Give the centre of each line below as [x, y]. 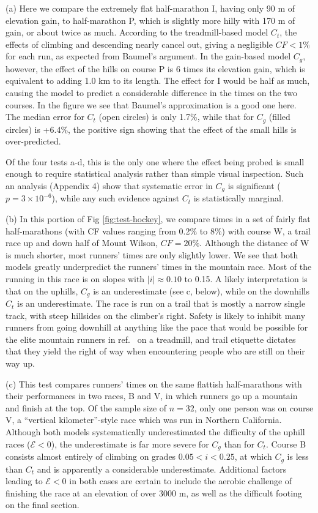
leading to [24, 481]
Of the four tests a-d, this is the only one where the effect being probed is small [155, 161]
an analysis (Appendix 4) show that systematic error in [109, 186]
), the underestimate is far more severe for [130, 444]
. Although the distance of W [254, 243]
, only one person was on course [254, 407]
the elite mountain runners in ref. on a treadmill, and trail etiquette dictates [151, 339]
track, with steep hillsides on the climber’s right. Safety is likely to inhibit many [156, 315]
